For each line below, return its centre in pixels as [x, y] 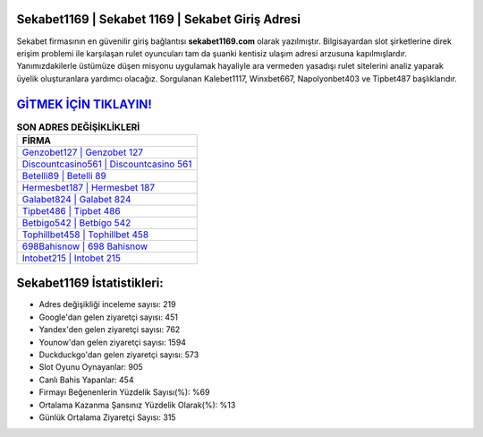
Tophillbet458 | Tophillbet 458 [85, 235]
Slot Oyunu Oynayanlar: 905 [91, 367]
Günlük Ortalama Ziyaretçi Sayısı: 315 [107, 417]
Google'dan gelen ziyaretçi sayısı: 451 [109, 317]
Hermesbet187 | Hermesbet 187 [89, 187]
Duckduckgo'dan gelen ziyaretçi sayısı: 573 [119, 355]
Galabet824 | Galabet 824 [76, 199]
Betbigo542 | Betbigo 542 [76, 222]
